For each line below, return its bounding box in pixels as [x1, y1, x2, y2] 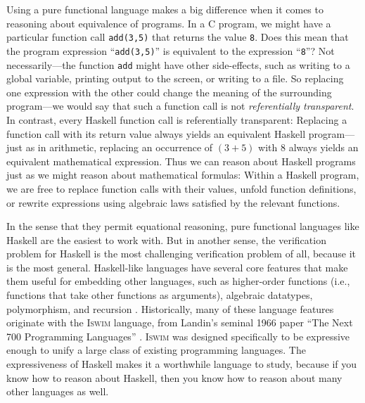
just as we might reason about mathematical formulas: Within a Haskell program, [6, 167, 359, 182]
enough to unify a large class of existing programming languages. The [6, 343, 306, 357]
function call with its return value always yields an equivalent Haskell [6, 126, 306, 141]
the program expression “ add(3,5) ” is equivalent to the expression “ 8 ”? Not [6, 43, 335, 58]
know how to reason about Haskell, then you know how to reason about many [6, 370, 342, 385]
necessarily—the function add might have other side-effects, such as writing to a [6, 57, 350, 72]
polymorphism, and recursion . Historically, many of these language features [6, 301, 334, 316]
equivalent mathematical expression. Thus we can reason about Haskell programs [6, 153, 356, 168]
